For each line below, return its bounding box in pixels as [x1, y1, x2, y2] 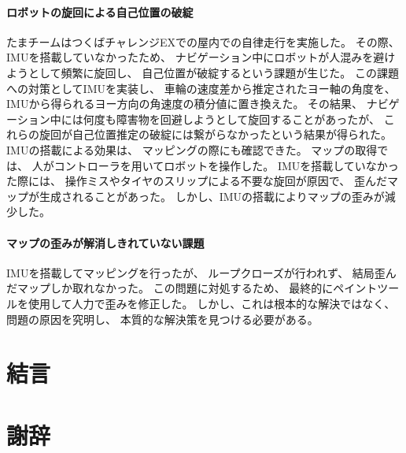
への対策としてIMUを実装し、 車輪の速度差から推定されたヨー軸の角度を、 [6, 80, 396, 96]
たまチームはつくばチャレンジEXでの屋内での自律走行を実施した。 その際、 [6, 33, 400, 50]
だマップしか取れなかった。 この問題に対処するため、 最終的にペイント [6, 280, 378, 296]
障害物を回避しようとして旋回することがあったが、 [116, 110, 381, 127]
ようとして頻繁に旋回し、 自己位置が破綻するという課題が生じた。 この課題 [6, 64, 399, 80]
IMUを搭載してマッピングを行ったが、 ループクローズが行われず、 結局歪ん [6, 264, 397, 280]
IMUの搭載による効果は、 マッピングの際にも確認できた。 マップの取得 [6, 141, 378, 158]
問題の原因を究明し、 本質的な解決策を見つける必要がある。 [6, 310, 319, 327]
